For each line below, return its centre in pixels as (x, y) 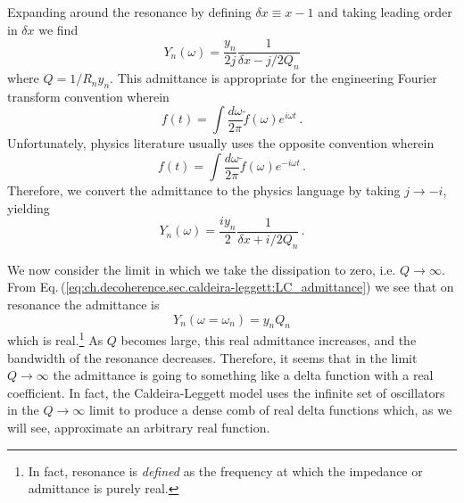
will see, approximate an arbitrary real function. (139, 428)
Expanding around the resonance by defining (129, 12)
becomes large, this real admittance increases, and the (269, 340)
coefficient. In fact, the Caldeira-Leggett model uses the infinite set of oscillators (226, 392)
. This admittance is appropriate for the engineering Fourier (273, 78)
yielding (29, 207)
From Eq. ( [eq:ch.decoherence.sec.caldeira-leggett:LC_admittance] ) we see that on (231, 287)
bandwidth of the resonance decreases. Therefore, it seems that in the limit (212, 357)
